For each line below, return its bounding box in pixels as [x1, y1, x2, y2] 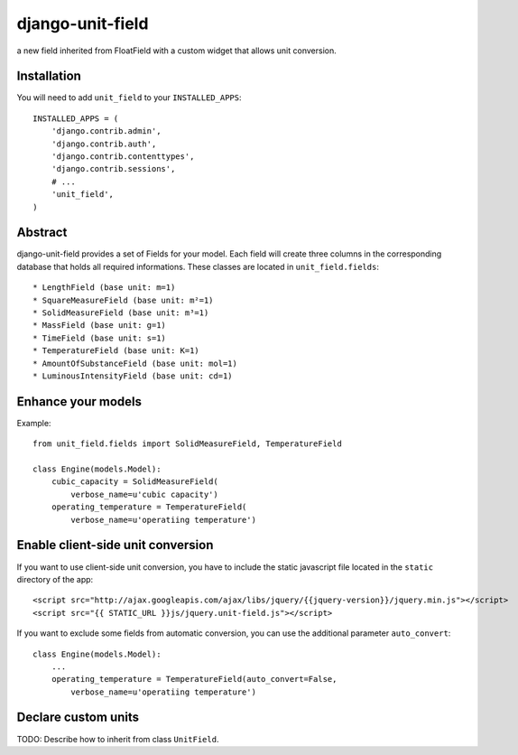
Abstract [16, 225, 68, 240]
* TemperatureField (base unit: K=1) [32, 346, 200, 356]
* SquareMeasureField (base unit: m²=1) [32, 294, 214, 305]
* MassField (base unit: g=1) [32, 321, 167, 331]
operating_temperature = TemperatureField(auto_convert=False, [51, 674, 338, 685]
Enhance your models [16, 394, 142, 409]
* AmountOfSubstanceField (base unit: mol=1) [32, 358, 238, 368]
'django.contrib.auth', [51, 138, 157, 149]
